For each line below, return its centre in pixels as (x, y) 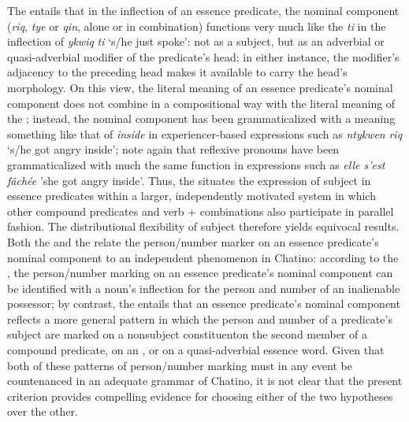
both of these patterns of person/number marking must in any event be (180, 365)
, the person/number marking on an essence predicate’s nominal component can (200, 273)
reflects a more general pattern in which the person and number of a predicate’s (200, 318)
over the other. (43, 411)
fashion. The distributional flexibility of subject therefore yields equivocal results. (203, 226)
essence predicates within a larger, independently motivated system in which (191, 196)
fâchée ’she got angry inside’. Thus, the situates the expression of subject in (189, 180)
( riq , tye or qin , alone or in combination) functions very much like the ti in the (197, 26)
